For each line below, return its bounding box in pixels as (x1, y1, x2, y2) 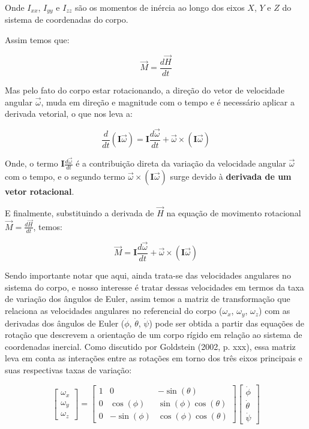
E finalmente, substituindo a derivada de (5, 207, 154, 219)
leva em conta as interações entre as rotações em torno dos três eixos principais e (5, 352, 302, 364)
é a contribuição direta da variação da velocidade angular (76, 157, 286, 170)
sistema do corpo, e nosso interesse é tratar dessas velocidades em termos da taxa (5, 280, 304, 293)
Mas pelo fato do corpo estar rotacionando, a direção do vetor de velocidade (5, 83, 284, 96)
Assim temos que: (5, 34, 70, 46)
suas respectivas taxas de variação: (5, 363, 132, 376)
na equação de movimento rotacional (166, 207, 301, 219)
